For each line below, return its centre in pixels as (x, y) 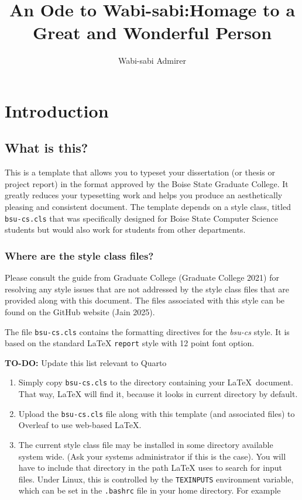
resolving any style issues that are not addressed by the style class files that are (147, 289)
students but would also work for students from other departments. (125, 230)
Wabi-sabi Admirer (152, 61)
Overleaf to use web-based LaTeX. (80, 425)
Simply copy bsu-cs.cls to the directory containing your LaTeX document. (156, 382)
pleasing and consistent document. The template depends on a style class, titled (148, 207)
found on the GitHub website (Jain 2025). (80, 311)
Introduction (57, 110)
